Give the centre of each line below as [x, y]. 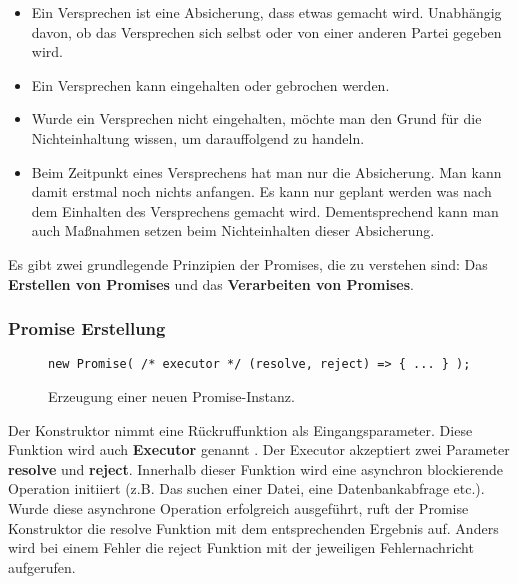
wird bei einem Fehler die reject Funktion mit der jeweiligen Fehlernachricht [241, 547]
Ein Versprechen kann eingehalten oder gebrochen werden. [210, 84]
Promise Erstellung [87, 328]
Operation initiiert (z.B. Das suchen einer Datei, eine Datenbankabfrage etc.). [246, 488]
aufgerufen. [42, 566]
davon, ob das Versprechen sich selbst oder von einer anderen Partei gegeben [266, 31]
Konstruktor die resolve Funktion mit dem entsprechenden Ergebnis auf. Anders [253, 527]
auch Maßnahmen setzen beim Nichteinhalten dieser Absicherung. [233, 230]
